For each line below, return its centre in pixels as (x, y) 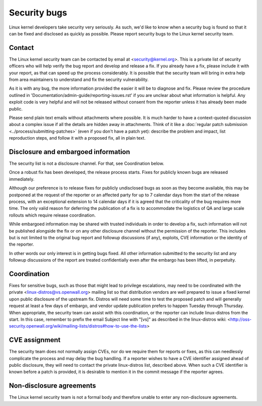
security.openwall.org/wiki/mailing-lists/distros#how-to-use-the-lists (78, 326)
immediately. (22, 179)
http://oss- (241, 319)
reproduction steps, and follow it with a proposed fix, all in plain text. (77, 138)
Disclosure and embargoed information (70, 152)
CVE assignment (35, 340)
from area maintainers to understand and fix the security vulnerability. (79, 79)
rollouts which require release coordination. (52, 215)
